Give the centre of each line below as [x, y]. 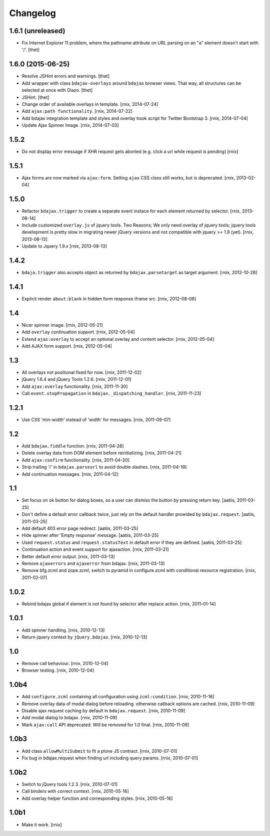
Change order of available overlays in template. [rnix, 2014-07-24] [90, 104]
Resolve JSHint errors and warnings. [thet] [66, 76]
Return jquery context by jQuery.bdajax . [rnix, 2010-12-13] [84, 637]
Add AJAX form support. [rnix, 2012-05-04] [67, 346]
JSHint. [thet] [35, 97]
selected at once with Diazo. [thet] [57, 90]
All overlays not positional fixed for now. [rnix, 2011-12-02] [82, 372]
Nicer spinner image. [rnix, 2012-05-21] [62, 325]
